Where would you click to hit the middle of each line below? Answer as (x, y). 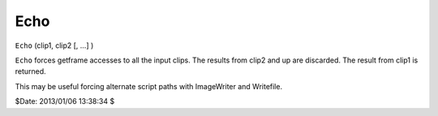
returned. (30, 71)
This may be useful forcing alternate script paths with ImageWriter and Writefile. (149, 86)
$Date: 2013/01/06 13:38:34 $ (65, 101)
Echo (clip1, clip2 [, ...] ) (54, 45)
